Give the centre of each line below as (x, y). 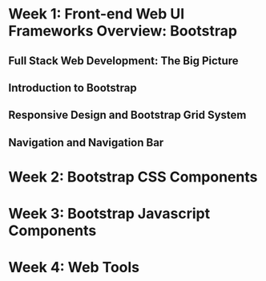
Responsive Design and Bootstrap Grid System (127, 115)
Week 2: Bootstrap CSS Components (133, 177)
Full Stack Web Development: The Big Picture (123, 61)
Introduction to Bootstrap (73, 88)
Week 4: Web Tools (74, 268)
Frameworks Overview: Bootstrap (123, 31)
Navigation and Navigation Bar (86, 143)
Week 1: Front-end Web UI (97, 14)
